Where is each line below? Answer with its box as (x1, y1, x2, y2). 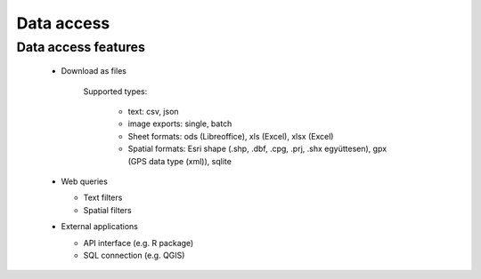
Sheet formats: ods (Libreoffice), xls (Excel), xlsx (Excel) (127, 131, 334, 141)
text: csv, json (127, 106, 179, 116)
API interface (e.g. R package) (83, 237, 194, 248)
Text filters (83, 192, 123, 203)
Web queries (61, 176, 109, 187)
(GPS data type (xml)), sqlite (127, 155, 232, 166)
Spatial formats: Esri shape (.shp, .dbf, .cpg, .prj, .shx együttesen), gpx (127, 143, 387, 155)
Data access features (16, 39, 146, 55)
